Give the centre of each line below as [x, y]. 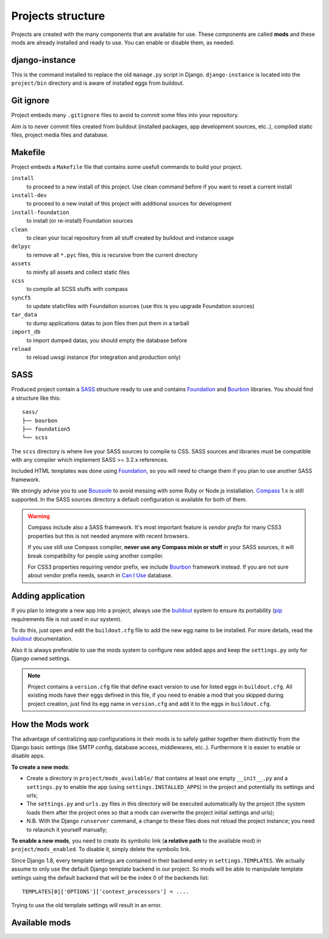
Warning [39, 516]
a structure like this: [36, 398]
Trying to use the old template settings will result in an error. [87, 905]
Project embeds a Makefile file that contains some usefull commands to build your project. [127, 167]
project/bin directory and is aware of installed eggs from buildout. [98, 83]
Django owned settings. [41, 658]
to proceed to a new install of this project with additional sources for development [129, 204]
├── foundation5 [46, 429]
